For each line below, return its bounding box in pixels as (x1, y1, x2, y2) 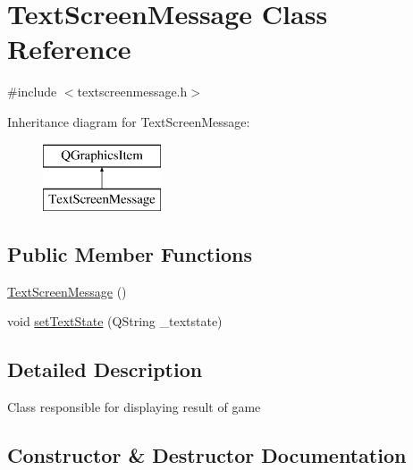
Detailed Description (7, 356, 203, 383)
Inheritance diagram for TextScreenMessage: (7, 112, 250, 130)
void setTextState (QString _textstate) (7, 312, 223, 331)
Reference (7, 30, 131, 67)
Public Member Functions (7, 240, 252, 268)
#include (7, 82, 57, 101)
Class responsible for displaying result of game (7, 398, 261, 416)
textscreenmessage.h (77, 82, 188, 101)
